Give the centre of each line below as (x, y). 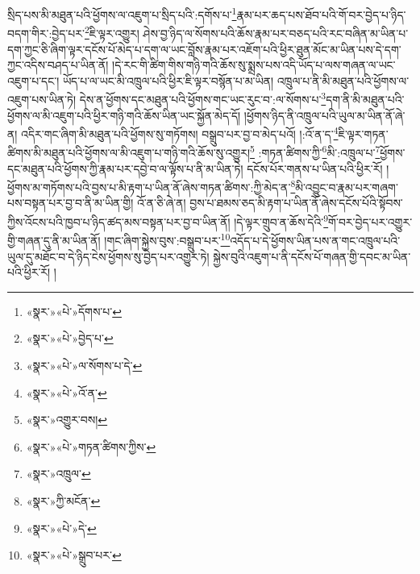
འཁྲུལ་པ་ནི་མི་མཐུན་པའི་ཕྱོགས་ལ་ (343, 80)
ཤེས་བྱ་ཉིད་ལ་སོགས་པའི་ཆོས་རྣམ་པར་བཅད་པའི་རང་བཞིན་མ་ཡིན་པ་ (276, 33)
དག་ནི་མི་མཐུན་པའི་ (365, 99)
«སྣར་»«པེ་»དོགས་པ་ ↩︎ (74, 311)
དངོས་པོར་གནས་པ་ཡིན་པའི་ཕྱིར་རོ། (315, 168)
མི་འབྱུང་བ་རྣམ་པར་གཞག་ (347, 187)
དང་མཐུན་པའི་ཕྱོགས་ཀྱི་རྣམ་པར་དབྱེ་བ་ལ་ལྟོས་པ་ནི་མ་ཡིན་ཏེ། (125, 168)
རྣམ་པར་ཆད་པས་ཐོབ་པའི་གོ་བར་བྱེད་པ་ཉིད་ (321, 14)
